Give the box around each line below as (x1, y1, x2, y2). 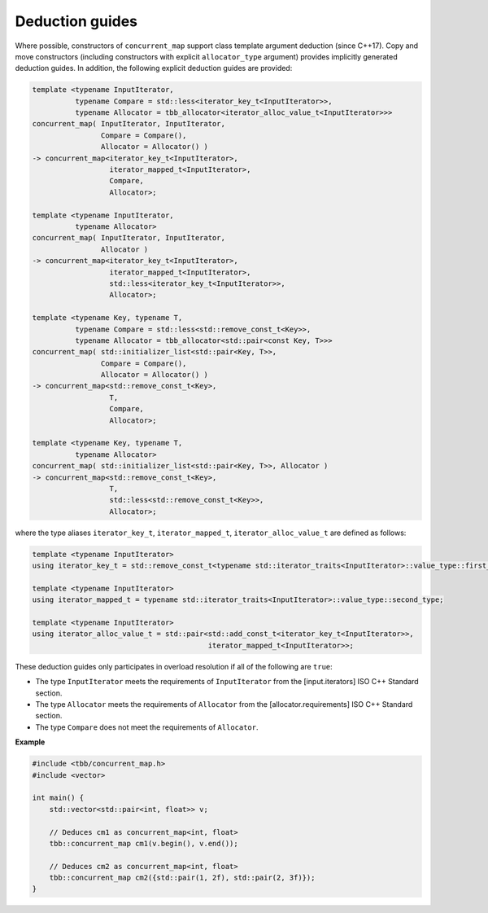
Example (15, 737, 46, 747)
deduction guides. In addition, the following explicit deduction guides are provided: (15, 64, 293, 73)
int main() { (32, 793, 85, 802)
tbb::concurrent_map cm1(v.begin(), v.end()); (49, 839, 239, 848)
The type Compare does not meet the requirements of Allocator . (35, 722, 259, 732)
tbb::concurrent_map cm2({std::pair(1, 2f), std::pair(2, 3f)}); (49, 873, 316, 883)
